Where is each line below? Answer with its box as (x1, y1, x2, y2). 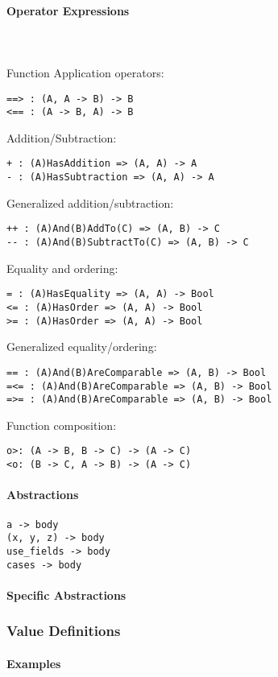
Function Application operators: (6, 64, 164, 80)
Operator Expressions (6, 2, 130, 19)
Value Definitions (6, 621, 121, 641)
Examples (6, 654, 61, 671)
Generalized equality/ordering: (6, 338, 157, 355)
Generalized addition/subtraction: (6, 194, 174, 211)
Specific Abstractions (6, 586, 127, 603)
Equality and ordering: (6, 259, 118, 276)
